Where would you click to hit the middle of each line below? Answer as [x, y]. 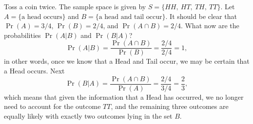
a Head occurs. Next [34, 71]
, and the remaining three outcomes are [170, 106]
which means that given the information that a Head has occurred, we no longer [124, 97]
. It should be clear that [201, 16]
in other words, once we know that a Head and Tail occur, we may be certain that [127, 61]
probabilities [22, 35]
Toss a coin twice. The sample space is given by [75, 6]
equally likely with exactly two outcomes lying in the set [88, 115]
